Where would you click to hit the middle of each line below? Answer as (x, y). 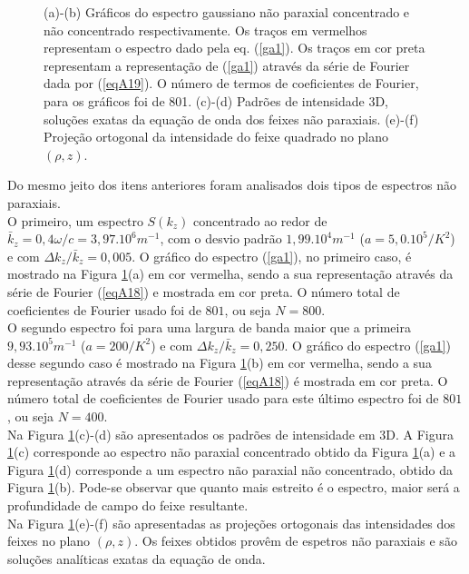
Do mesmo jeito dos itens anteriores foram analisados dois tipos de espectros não (232, 185)
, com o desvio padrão (221, 238)
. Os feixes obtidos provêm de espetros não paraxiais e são (296, 541)
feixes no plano (49, 541)
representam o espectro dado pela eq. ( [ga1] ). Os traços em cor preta (234, 48)
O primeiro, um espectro (75, 220)
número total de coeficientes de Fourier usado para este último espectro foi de (223, 398)
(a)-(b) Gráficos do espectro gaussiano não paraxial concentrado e (227, 12)
